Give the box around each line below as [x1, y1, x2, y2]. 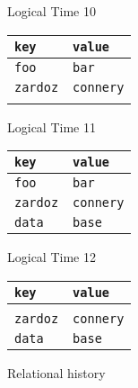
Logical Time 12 [7, 248, 96, 266]
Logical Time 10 [7, 2, 96, 20]
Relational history [7, 363, 106, 382]
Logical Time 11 [7, 117, 96, 136]
